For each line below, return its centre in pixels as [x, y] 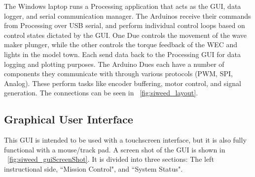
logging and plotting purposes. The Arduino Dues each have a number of [114, 64]
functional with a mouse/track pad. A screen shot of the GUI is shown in [115, 149]
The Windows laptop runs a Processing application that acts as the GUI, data [123, 6]
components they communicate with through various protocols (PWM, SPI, [118, 74]
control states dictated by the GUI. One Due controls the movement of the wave [126, 35]
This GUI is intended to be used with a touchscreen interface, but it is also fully [125, 140]
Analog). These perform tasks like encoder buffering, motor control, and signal [123, 83]
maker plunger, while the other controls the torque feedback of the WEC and [121, 44]
